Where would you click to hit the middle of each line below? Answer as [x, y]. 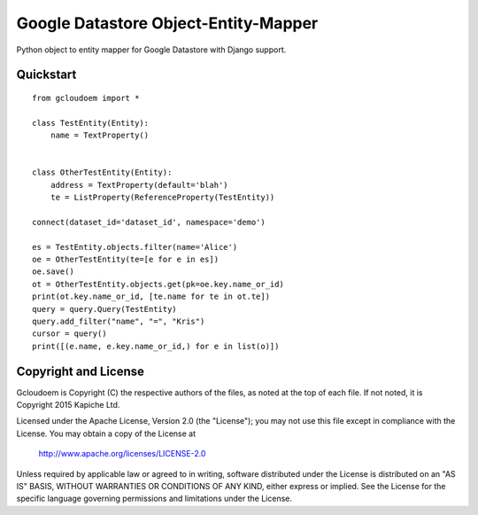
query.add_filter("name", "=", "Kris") [119, 321]
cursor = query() [69, 334]
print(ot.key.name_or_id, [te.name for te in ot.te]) [151, 297]
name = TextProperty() [100, 136]
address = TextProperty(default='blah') [139, 185]
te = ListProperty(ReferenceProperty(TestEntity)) [162, 198]
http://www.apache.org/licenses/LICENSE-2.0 [122, 454]
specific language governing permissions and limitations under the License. [154, 499]
